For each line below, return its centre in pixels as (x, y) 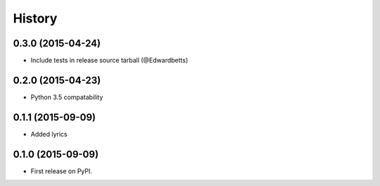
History (35, 18)
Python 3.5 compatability (67, 97)
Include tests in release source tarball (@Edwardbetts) (109, 61)
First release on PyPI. (62, 171)
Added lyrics (49, 134)
